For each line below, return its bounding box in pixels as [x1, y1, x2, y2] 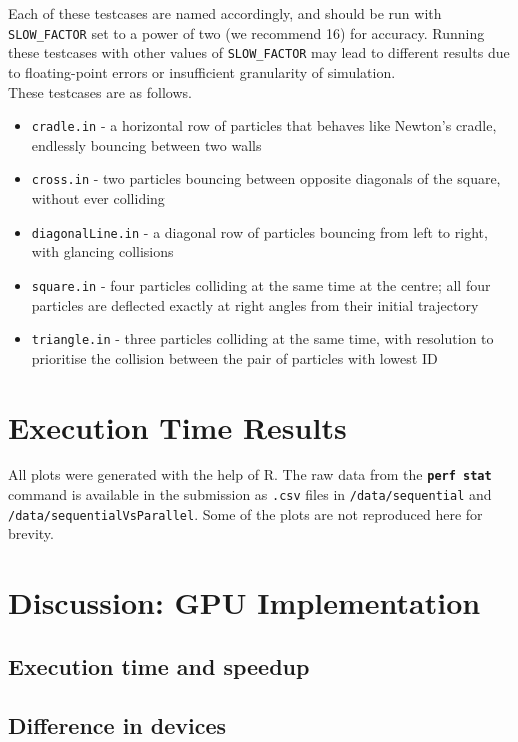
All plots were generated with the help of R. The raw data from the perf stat [8, 464, 492, 485]
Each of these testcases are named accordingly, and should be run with [8, 3, 442, 23]
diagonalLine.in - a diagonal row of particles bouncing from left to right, [31, 221, 488, 242]
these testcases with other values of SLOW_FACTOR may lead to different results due [8, 42, 510, 63]
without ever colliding [31, 188, 165, 208]
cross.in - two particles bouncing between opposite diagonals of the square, [31, 168, 501, 189]
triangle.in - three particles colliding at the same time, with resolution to [31, 328, 494, 349]
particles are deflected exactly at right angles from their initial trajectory [31, 294, 479, 315]
